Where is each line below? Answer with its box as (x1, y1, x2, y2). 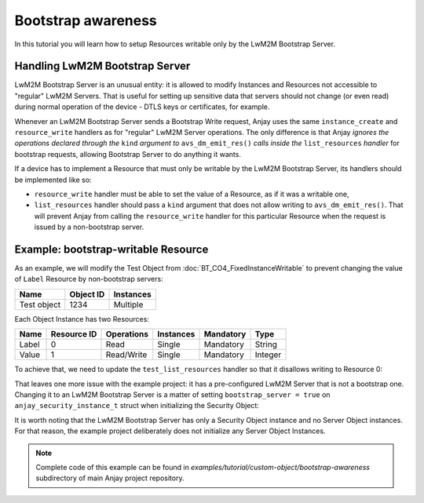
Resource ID (50, 329, 97, 340)
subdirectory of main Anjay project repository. (35, 473, 185, 483)
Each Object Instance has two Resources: (14, 314, 149, 323)
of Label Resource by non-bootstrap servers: (14, 275, 164, 284)
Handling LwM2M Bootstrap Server (14, 60, 191, 73)
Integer (254, 349, 282, 360)
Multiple (113, 299, 144, 310)
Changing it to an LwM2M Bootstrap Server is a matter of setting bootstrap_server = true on (14, 390, 331, 399)
